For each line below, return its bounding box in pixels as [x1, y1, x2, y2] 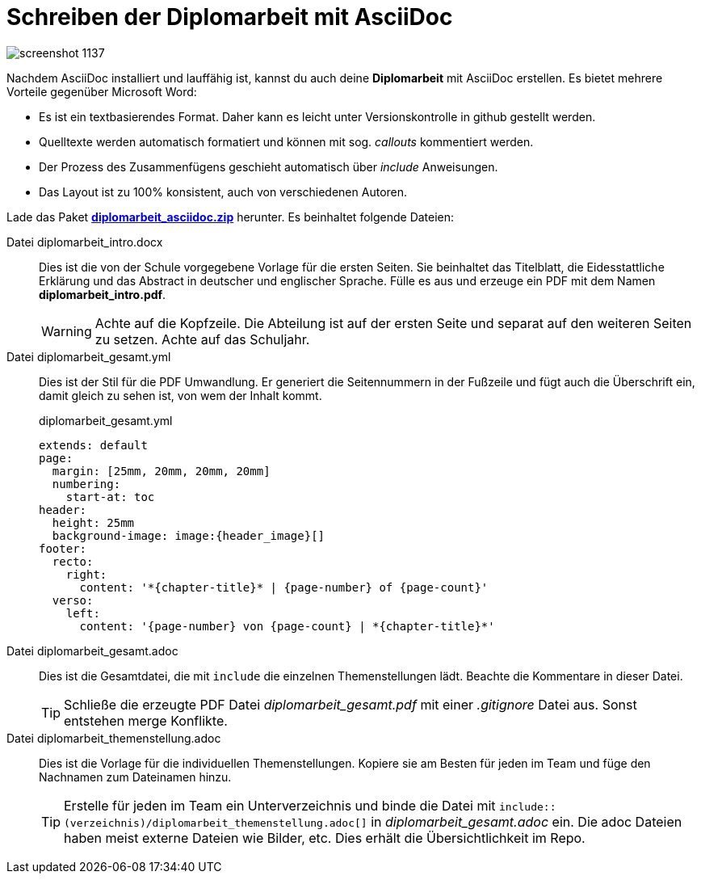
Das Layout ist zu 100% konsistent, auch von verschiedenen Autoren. [39, 184, 408, 199]
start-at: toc [65, 490, 155, 503]
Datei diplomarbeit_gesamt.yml [6, 349, 171, 364]
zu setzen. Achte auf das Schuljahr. [94, 331, 310, 347]
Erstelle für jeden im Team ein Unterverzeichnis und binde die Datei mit [64, 797, 496, 814]
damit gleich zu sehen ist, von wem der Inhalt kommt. [39, 388, 322, 402]
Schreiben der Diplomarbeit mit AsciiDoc [6, 3, 453, 31]
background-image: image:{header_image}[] [52, 528, 325, 542]
